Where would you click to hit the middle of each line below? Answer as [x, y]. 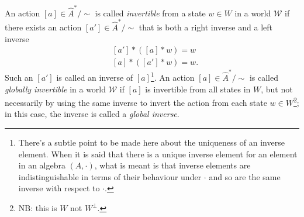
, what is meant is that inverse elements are [172, 165]
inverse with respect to [59, 188]
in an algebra [42, 165]
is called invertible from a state [150, 13]
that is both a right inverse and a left [205, 27]
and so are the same [245, 176]
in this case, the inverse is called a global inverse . [92, 114]
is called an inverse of [95, 77]
